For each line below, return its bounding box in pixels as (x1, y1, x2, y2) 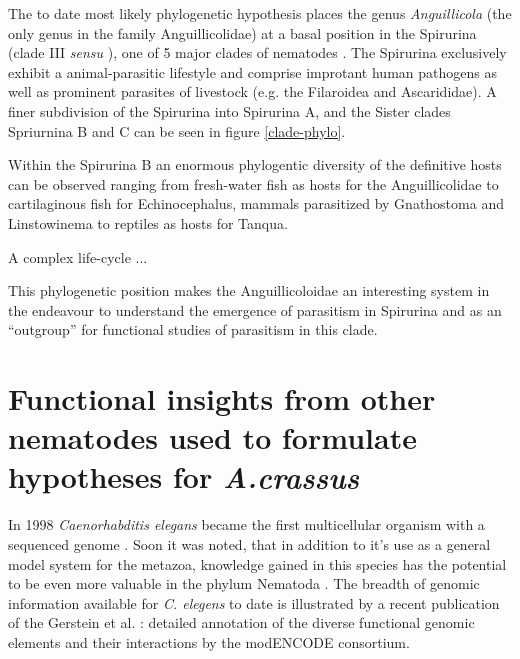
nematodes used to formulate (8, 417, 417, 458)
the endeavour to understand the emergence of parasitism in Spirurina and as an (8, 299, 502, 320)
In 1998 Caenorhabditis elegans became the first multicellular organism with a (8, 514, 485, 535)
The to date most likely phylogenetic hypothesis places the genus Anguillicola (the (8, 3, 512, 23)
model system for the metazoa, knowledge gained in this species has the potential (8, 553, 507, 574)
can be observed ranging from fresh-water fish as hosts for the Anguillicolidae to (8, 173, 499, 194)
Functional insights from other (8, 378, 436, 419)
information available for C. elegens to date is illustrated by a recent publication (8, 592, 500, 613)
